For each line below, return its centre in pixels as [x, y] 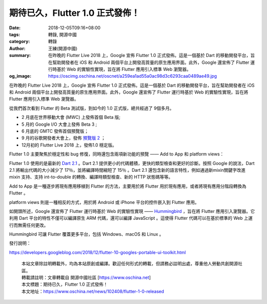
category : [20, 42]
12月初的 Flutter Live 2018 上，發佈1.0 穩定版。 [69, 145]
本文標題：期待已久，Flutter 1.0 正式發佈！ [65, 284]
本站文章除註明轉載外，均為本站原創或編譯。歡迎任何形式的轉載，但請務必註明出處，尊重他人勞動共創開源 [130, 264]
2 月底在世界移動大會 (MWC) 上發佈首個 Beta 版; [71, 117]
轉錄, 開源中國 [62, 34]
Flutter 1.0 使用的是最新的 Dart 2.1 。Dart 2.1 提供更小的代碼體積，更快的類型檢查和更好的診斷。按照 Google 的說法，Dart [132, 163]
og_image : [20, 76]
